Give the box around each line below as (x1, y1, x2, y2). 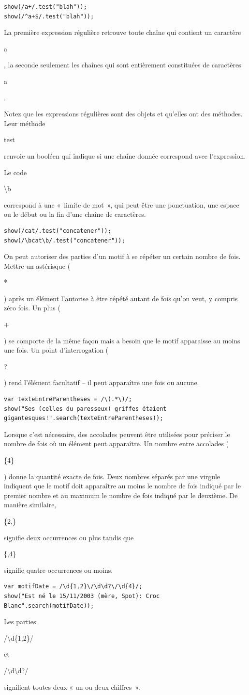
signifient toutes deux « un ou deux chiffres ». (4, 681, 140, 692)
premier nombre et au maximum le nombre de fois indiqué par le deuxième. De (4, 490, 238, 500)
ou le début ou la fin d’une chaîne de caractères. (4, 209, 146, 219)
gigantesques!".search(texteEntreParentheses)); (4, 415, 163, 422)
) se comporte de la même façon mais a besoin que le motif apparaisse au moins (4, 335, 240, 345)
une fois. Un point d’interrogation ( (4, 345, 109, 355)
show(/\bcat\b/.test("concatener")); (4, 237, 125, 244)
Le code (4, 167, 27, 177)
